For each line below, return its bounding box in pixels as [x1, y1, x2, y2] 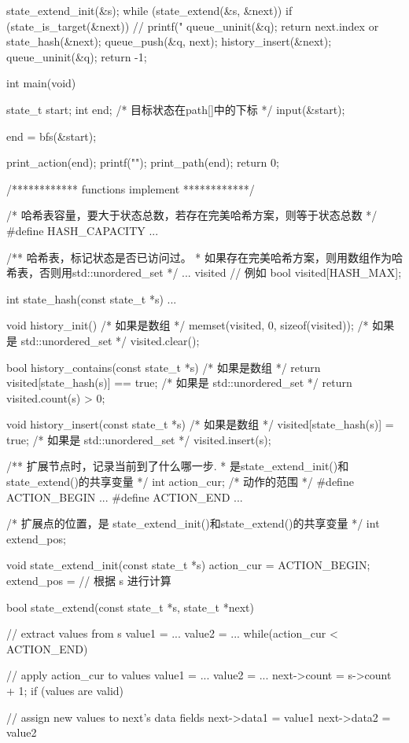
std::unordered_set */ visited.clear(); [20, 332, 200, 348]
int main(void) [6, 75, 76, 91]
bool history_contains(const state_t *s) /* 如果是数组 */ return [6, 359, 321, 375]
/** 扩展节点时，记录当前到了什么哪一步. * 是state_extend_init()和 [6, 458, 349, 474]
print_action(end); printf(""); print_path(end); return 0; [6, 154, 279, 171]
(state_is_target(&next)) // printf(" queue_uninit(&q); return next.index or [6, 17, 379, 34]
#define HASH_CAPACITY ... [6, 222, 159, 238]
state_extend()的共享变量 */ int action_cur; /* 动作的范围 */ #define [6, 473, 354, 490]
